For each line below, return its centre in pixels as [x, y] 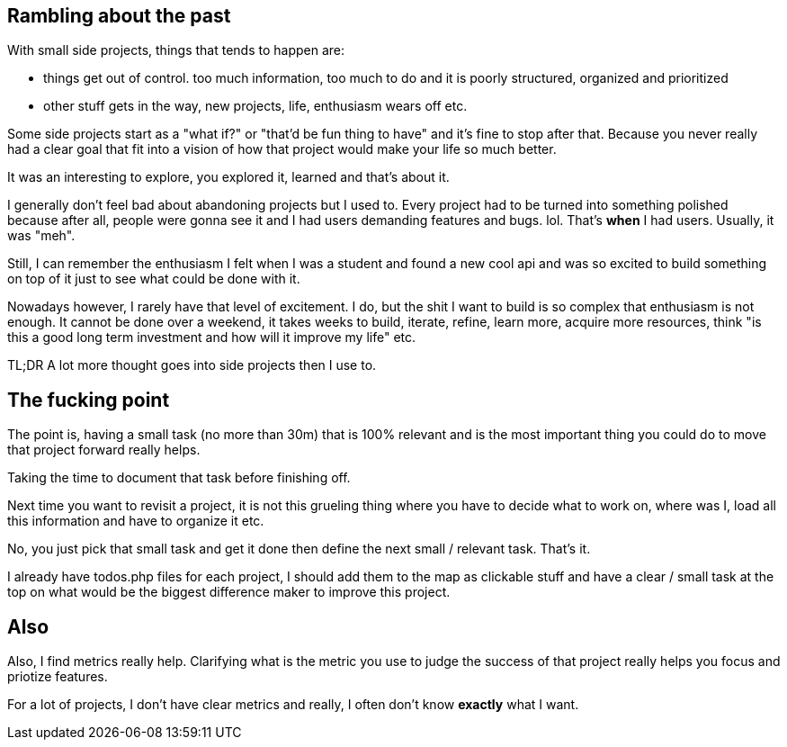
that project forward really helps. [104, 450]
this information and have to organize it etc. [136, 521]
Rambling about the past [119, 16]
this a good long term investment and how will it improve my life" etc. [212, 337]
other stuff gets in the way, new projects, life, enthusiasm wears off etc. [255, 106]
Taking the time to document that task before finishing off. [179, 478]
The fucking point [89, 400]
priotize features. [58, 677]
